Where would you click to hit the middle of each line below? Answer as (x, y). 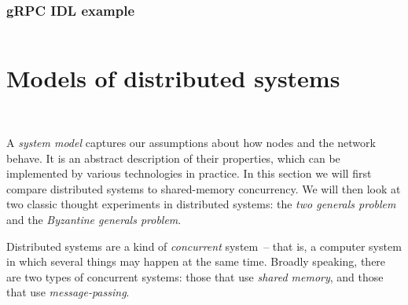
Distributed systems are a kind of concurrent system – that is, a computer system (204, 246)
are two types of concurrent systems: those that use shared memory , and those (195, 276)
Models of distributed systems (173, 78)
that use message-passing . (68, 292)
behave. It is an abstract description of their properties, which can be (173, 158)
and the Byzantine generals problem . (94, 219)
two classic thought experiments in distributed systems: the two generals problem (201, 204)
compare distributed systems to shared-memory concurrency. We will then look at (204, 188)
